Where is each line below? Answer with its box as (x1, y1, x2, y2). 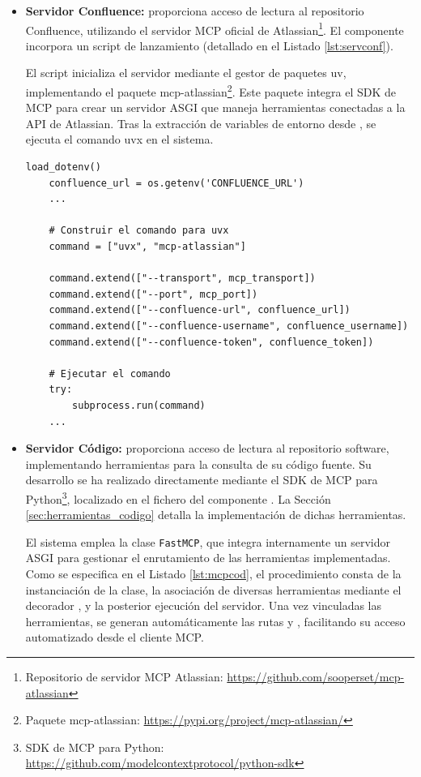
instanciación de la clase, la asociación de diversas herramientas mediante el (25, 581, 402, 598)
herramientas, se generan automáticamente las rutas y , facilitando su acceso (25, 612, 406, 629)
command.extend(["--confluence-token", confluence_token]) (49, 336, 374, 348)
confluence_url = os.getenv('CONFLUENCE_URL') (49, 177, 304, 189)
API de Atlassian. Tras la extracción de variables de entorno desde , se (25, 114, 376, 131)
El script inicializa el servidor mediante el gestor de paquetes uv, (25, 64, 347, 81)
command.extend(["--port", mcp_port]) (49, 288, 258, 300)
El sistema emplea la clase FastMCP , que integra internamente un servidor (25, 533, 390, 550)
